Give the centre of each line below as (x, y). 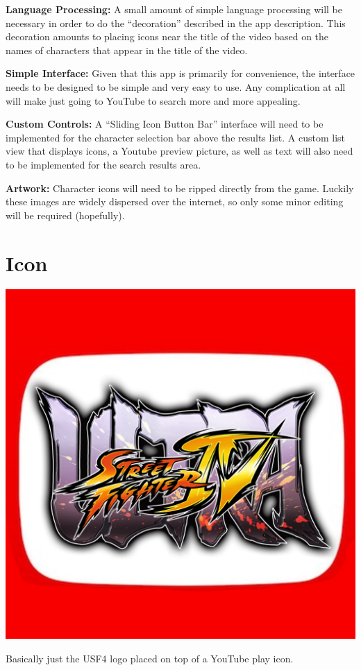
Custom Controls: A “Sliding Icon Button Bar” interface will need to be (165, 124)
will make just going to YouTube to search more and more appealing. (153, 100)
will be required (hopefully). (65, 215)
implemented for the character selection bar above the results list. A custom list (176, 137)
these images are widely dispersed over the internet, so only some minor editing (175, 201)
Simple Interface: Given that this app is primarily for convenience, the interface (180, 73)
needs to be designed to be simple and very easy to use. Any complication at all (176, 86)
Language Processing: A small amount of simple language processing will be (174, 9)
